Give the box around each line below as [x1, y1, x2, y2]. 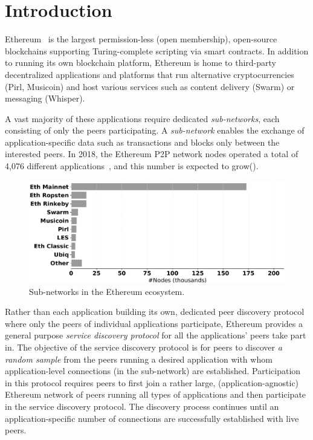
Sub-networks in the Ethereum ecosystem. [29, 285, 185, 297]
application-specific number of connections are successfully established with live [5, 412, 299, 424]
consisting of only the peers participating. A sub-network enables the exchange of [5, 124, 305, 137]
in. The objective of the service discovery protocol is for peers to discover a [5, 340, 282, 353]
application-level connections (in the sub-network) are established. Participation [5, 364, 301, 377]
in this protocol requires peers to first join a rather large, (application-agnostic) [5, 376, 299, 389]
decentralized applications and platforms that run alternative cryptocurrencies [5, 68, 294, 80]
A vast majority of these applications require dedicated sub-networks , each [5, 112, 280, 125]
